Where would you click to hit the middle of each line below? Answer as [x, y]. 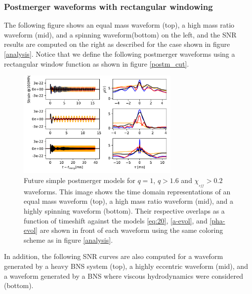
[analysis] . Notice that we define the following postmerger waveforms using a [120, 54]
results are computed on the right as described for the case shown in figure [117, 44]
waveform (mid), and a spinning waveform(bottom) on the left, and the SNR [120, 34]
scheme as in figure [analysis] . [68, 239]
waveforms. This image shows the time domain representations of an [127, 191]
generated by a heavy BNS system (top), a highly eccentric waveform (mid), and [126, 266]
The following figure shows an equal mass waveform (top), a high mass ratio [119, 25]
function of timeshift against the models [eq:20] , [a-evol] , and [116, 220]
